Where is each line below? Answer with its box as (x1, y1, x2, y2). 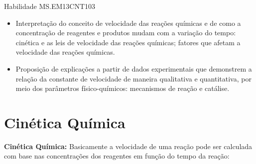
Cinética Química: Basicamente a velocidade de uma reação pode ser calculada (4, 141, 253, 151)
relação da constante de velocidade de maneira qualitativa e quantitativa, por (15, 73, 252, 83)
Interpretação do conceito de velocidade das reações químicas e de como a (15, 17, 241, 28)
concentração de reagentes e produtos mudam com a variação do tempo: (15, 27, 236, 38)
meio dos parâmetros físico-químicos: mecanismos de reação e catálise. (15, 83, 230, 93)
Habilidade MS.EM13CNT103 (4, 1, 96, 11)
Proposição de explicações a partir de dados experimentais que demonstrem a (15, 63, 252, 74)
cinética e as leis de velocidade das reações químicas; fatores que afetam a (15, 37, 241, 47)
